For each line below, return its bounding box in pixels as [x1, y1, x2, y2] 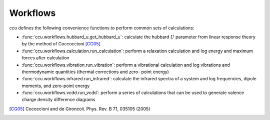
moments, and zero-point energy [21, 83, 90, 89]
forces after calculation [21, 55, 69, 61]
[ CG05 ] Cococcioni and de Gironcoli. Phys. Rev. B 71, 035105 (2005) [9, 106, 150, 112]
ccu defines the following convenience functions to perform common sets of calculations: [9, 25, 194, 31]
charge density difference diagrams [21, 97, 95, 103]
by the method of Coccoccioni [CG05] [21, 41, 101, 47]
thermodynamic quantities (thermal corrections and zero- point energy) [21, 69, 169, 75]
